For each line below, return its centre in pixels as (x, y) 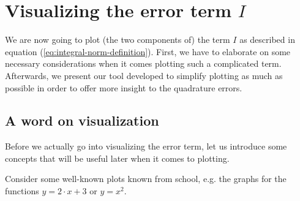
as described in (267, 40)
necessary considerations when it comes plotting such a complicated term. (143, 63)
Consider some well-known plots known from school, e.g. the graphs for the (146, 179)
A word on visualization (82, 120)
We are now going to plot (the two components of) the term (118, 40)
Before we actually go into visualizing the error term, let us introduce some (146, 146)
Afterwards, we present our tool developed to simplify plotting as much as (144, 75)
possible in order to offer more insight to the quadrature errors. (124, 87)
